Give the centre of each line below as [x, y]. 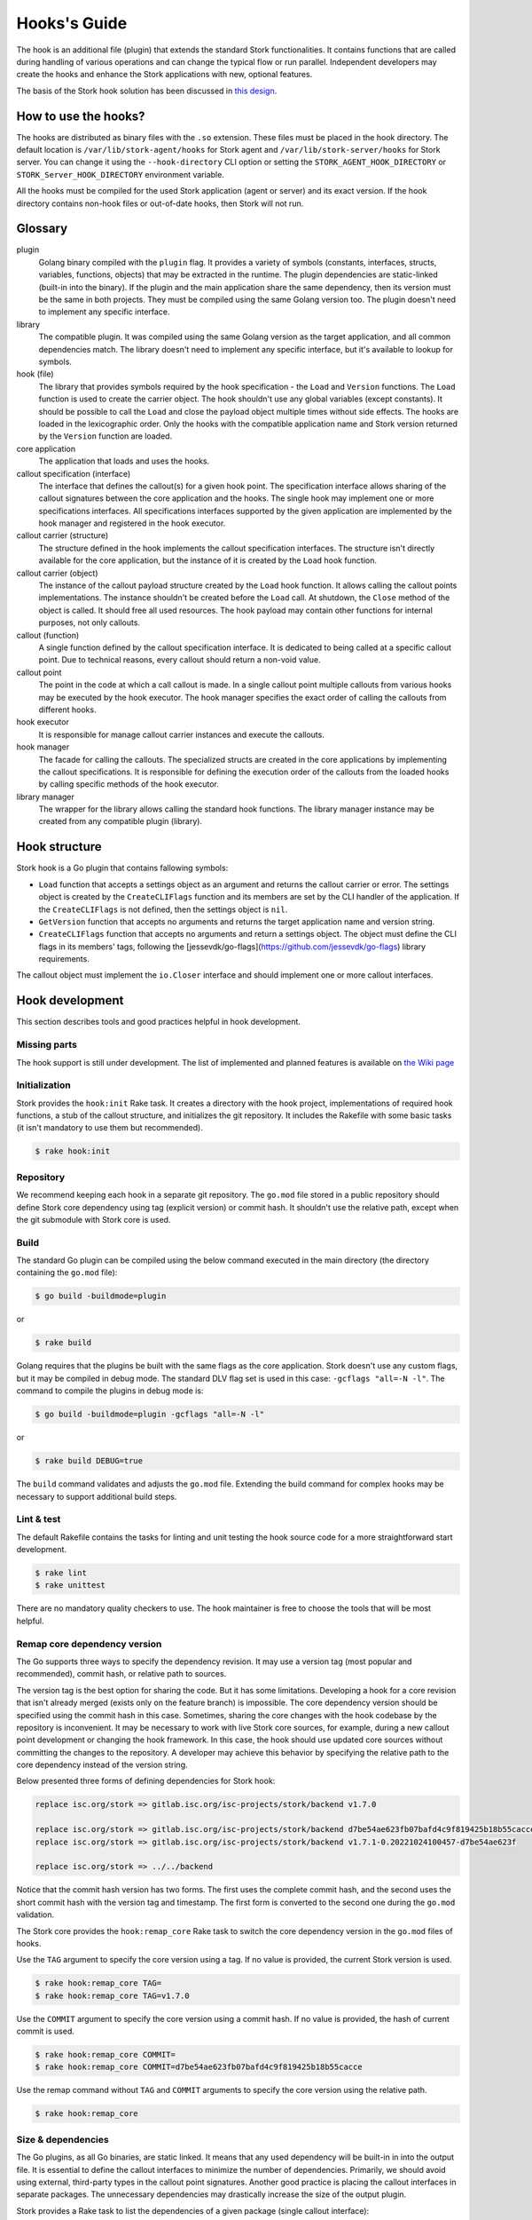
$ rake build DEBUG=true [89, 1461]
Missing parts [47, 1045]
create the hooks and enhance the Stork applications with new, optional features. [164, 75]
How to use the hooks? [81, 116]
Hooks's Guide [72, 23]
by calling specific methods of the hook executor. [129, 784]
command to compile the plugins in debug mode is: [110, 1391]
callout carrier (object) [57, 573]
